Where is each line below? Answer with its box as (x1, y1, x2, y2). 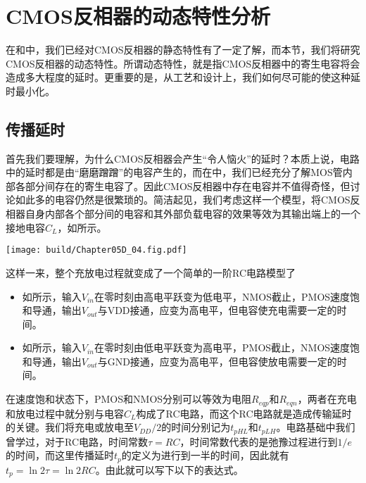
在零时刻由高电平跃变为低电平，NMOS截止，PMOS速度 (94, 289, 351, 303)
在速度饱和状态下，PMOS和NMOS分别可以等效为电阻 (6, 391, 252, 406)
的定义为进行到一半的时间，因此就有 (121, 448, 289, 463)
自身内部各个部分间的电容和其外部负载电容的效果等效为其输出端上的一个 (25, 206, 360, 221)
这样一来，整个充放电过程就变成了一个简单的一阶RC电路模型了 (6, 265, 296, 280)
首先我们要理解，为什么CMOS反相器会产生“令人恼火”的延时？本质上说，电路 (6, 151, 360, 165)
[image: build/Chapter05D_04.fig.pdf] (6, 245, 187, 256)
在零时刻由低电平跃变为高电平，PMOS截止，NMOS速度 (94, 340, 351, 355)
